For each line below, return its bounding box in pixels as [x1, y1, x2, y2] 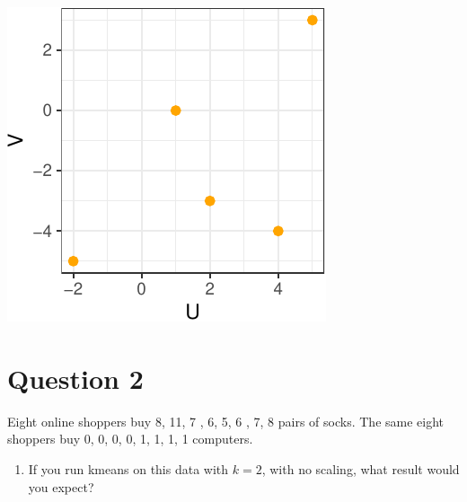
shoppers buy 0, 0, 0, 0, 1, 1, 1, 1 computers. [7, 429, 253, 448]
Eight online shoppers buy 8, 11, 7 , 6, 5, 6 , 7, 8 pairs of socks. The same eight [7, 411, 445, 430]
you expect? [28, 477, 94, 496]
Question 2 [7, 359, 144, 396]
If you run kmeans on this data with [28, 459, 229, 478]
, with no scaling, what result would [261, 459, 460, 478]
